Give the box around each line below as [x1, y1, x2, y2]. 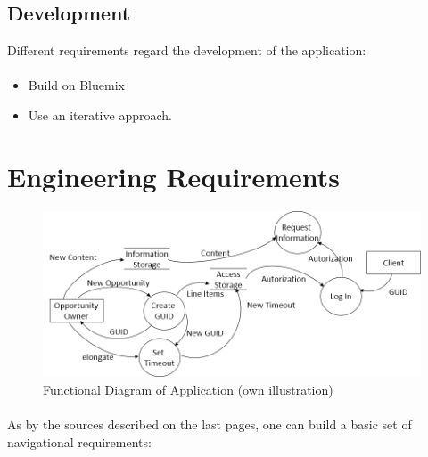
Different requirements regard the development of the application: [7, 41, 366, 60]
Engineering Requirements [7, 158, 340, 194]
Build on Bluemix [28, 76, 125, 94]
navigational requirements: [7, 432, 152, 451]
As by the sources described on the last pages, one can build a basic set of [7, 415, 412, 434]
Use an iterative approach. [28, 105, 172, 124]
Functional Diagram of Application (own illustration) [43, 380, 333, 399]
